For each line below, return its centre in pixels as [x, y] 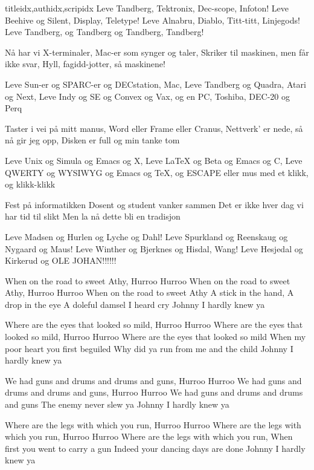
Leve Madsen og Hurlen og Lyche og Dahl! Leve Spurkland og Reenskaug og [146, 236]
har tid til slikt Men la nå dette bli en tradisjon [93, 216]
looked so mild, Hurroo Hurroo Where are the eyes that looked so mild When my [155, 337]
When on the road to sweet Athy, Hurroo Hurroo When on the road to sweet [148, 280]
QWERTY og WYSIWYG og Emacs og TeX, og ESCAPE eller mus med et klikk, [157, 172]
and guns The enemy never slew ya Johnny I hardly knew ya [117, 404]
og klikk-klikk [30, 184]
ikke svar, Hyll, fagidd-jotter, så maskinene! [85, 64]
